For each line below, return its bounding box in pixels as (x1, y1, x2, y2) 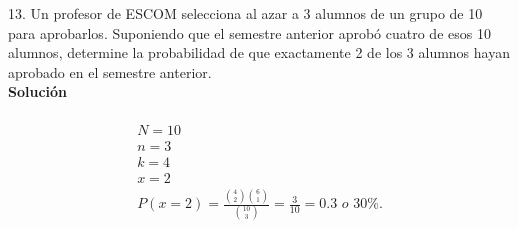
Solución (8, 81, 68, 102)
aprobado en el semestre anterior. (8, 61, 212, 82)
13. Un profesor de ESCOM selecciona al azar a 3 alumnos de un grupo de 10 (8, 3, 483, 23)
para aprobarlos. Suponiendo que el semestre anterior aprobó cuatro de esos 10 (8, 22, 491, 43)
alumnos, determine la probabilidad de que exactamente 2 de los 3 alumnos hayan (8, 42, 510, 63)
